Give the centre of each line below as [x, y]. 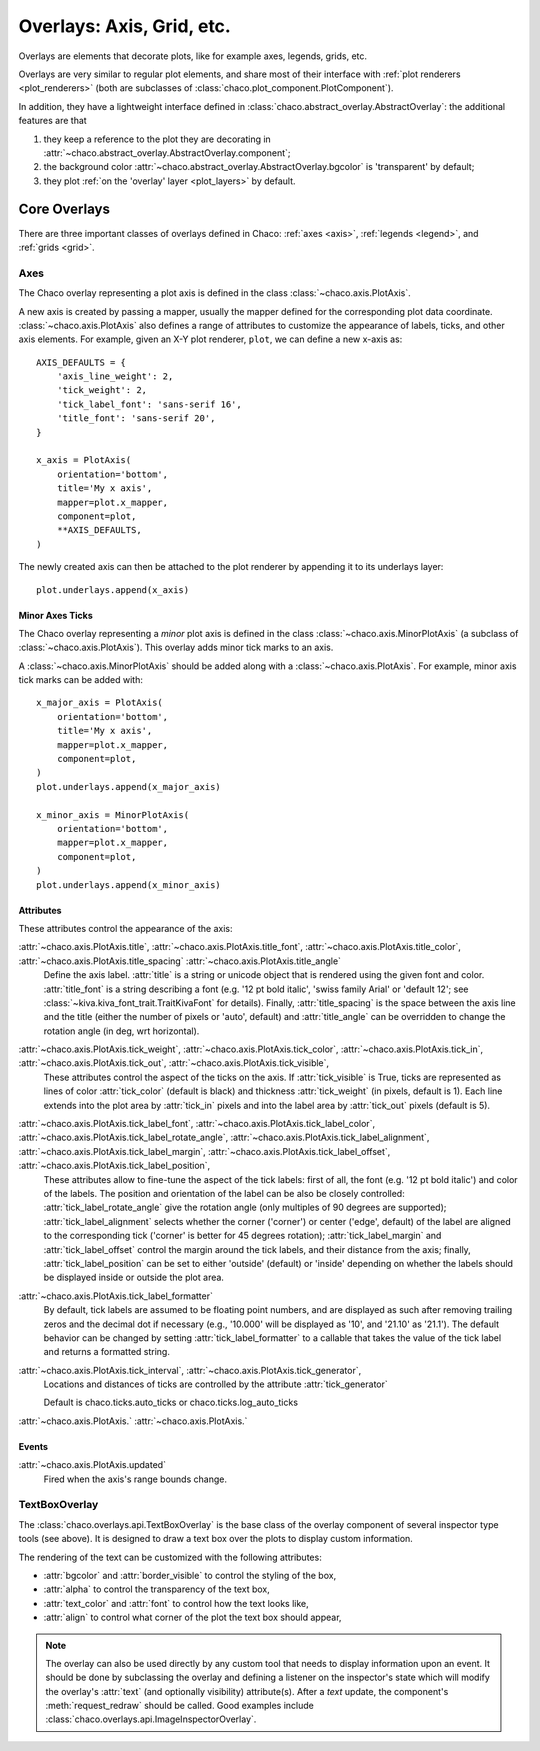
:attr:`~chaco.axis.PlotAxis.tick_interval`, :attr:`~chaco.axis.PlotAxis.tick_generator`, [190, 1370]
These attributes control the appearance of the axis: [125, 928]
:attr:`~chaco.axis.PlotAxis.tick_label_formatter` [116, 1296]
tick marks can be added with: [81, 680]
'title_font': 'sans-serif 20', [136, 418]
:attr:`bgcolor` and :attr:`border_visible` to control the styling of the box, [190, 1575]
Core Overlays [64, 209]
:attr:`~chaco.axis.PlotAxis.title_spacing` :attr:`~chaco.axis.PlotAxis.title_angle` [180, 961]
